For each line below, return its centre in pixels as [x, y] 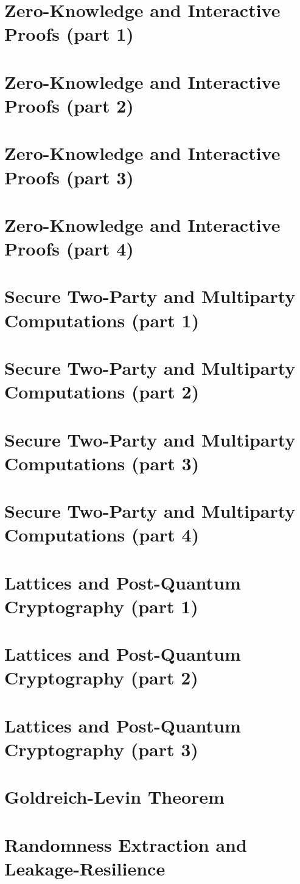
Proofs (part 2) [69, 105]
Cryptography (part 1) [101, 606]
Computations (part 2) [102, 392]
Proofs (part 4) [69, 249]
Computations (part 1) [102, 320]
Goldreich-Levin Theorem [114, 797]
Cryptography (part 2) [101, 677]
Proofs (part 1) [69, 34]
